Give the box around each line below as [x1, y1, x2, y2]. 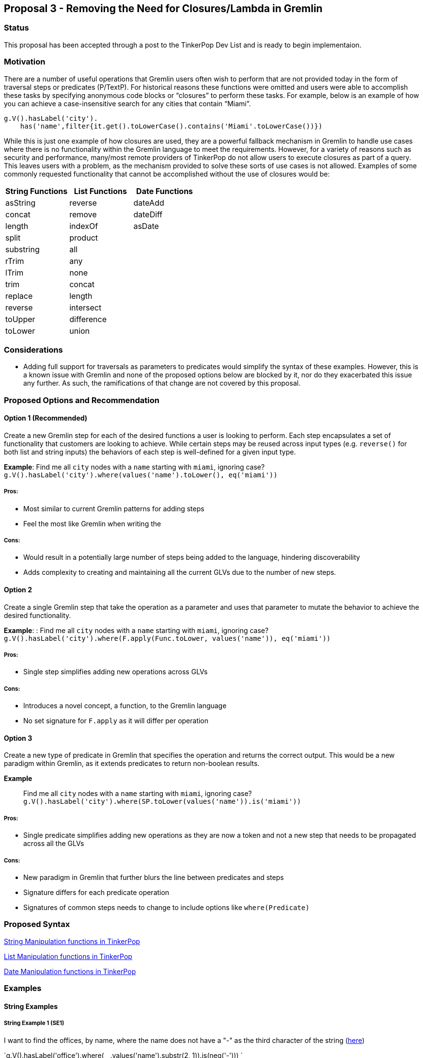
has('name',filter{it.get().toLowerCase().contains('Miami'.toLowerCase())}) [20, 122, 323, 130]
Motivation [4, 57, 46, 67]
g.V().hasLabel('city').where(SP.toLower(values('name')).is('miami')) [23, 798, 301, 806]
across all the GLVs [23, 839, 84, 848]
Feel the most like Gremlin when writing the [23, 519, 161, 528]
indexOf [69, 221, 98, 231]
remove [69, 209, 97, 219]
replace [5, 291, 33, 301]
